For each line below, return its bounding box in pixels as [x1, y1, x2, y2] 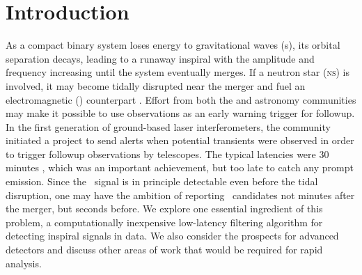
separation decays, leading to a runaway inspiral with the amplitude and [6, 51, 315, 65]
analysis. [6, 256, 42, 270]
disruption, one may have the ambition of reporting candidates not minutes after [6, 187, 355, 202]
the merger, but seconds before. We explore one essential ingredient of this [6, 201, 323, 216]
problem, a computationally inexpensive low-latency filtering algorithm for [6, 214, 323, 229]
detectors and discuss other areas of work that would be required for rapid [6, 242, 323, 257]
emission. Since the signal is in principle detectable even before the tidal [6, 174, 318, 189]
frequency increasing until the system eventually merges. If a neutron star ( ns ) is [6, 65, 349, 79]
